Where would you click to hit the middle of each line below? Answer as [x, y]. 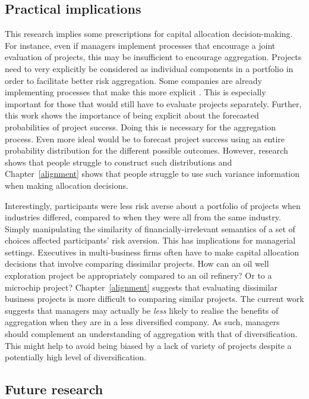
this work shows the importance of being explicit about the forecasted [132, 115]
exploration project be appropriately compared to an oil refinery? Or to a [138, 275]
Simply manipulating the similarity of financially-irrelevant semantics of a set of [150, 228]
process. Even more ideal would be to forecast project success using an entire [145, 138]
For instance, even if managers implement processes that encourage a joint [140, 45]
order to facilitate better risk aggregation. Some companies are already [133, 80]
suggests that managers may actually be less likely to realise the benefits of [142, 310]
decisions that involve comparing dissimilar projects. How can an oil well [137, 264]
